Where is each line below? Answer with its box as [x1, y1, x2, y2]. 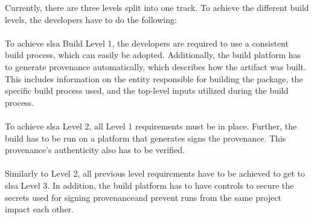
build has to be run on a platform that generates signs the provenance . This [5, 131, 286, 144]
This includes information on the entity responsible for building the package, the [5, 72, 303, 85]
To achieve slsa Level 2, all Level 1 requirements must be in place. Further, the [5, 119, 297, 132]
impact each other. [5, 203, 74, 215]
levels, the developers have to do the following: [5, 13, 177, 25]
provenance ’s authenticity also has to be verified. [5, 143, 185, 156]
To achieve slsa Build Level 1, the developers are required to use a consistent [5, 36, 289, 49]
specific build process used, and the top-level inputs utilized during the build [5, 84, 289, 97]
